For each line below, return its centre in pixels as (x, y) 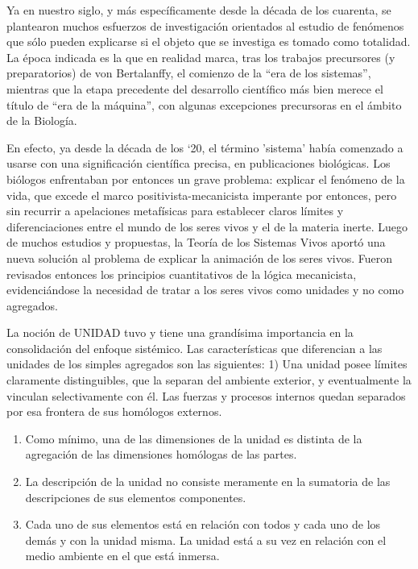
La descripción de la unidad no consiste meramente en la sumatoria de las (208, 482)
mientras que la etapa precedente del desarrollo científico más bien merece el (195, 88)
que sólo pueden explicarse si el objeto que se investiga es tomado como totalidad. (209, 42)
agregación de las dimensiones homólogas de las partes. (161, 454)
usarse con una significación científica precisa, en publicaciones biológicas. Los (199, 163)
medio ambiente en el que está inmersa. (122, 556)
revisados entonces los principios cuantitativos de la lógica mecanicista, (182, 274)
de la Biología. (42, 120)
